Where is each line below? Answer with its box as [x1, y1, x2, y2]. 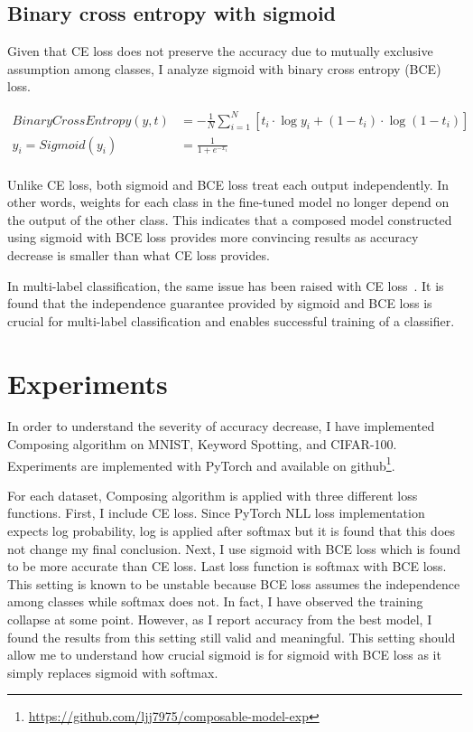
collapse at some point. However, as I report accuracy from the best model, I [7, 610, 432, 629]
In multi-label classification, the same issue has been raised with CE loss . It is [7, 276, 444, 295]
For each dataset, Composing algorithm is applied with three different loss [7, 485, 418, 504]
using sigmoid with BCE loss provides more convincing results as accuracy [7, 228, 419, 247]
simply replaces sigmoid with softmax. [7, 662, 218, 681]
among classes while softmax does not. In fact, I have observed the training [7, 592, 423, 611]
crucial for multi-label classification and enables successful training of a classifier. [7, 311, 455, 330]
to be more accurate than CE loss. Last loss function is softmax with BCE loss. [7, 557, 447, 576]
